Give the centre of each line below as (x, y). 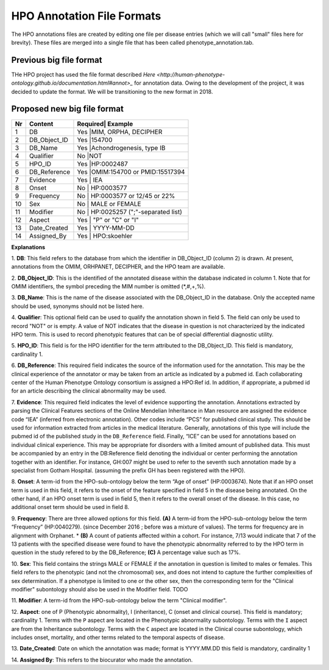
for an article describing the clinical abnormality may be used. (89, 391)
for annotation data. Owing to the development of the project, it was (219, 83)
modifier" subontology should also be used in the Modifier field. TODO (100, 589)
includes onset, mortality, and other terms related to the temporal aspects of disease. (118, 637)
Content (41, 124)
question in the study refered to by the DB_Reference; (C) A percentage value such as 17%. (126, 552)
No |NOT (90, 155)
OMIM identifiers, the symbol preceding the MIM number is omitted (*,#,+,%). (108, 287)
